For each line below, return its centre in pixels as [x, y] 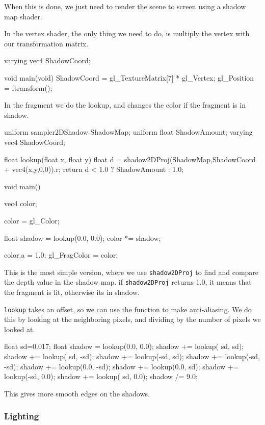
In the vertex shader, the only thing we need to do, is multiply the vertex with [127, 33]
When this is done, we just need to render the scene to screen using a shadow [125, 6]
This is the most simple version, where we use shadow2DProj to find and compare [131, 272]
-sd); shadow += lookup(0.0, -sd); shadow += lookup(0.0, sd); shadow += [122, 366]
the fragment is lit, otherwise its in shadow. [72, 292]
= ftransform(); [28, 87]
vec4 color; [21, 203]
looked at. [20, 329]
